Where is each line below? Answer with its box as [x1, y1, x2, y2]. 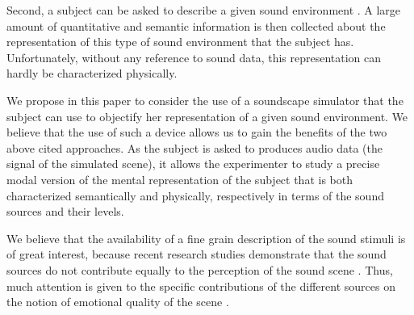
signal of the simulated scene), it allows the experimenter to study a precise [6, 155, 380, 172]
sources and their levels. [6, 203, 124, 220]
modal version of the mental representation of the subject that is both [6, 170, 353, 187]
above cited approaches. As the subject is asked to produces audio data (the [6, 139, 383, 156]
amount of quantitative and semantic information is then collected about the [6, 17, 386, 34]
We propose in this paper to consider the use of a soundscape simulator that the [6, 91, 404, 108]
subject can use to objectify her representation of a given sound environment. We [6, 107, 408, 124]
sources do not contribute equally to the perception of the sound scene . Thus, [6, 261, 393, 278]
